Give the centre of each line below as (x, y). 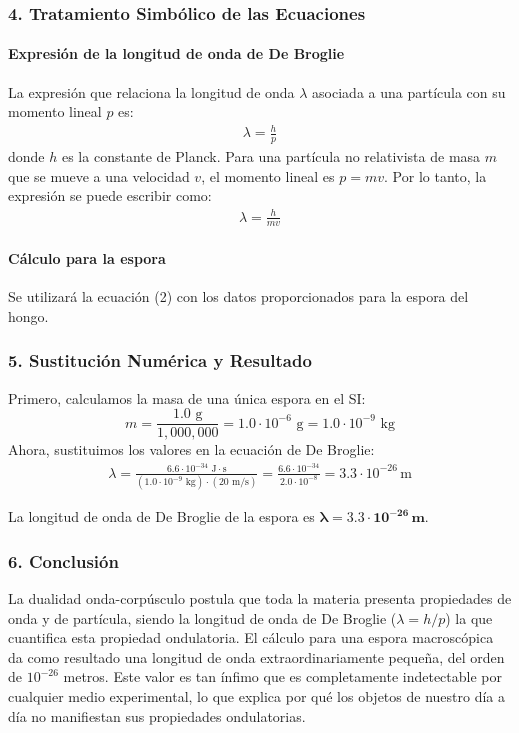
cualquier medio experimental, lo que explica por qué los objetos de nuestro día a (256, 696)
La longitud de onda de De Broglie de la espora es (161, 516)
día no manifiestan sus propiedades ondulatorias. (157, 715)
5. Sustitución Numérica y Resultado (160, 360)
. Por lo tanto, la (435, 175)
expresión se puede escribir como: (110, 195)
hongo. (28, 315)
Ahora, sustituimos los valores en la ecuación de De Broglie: (191, 449)
